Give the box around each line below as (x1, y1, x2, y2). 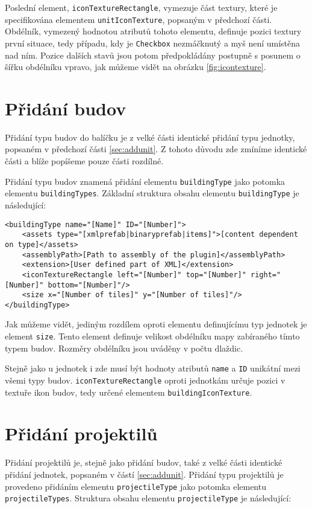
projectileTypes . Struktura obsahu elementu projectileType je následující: (5, 492, 292, 504)
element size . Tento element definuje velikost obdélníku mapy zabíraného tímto (5, 330, 300, 342)
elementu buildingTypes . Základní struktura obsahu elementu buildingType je (5, 187, 299, 199)
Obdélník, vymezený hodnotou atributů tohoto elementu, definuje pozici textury (5, 25, 302, 37)
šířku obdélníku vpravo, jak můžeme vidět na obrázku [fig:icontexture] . (5, 60, 266, 73)
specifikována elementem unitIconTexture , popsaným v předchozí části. (5, 13, 272, 25)
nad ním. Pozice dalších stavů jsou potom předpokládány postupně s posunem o (5, 48, 301, 61)
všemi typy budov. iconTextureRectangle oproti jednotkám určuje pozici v (5, 373, 285, 386)
